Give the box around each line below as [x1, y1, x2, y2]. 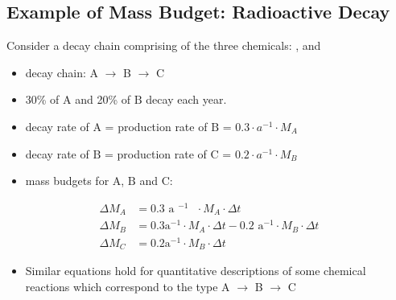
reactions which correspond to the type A [25, 278, 230, 295]
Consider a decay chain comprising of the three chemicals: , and [6, 37, 321, 54]
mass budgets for [25, 172, 109, 189]
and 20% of [75, 91, 131, 108]
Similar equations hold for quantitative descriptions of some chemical [25, 262, 366, 279]
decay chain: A [25, 64, 99, 80]
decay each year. [146, 91, 227, 108]
